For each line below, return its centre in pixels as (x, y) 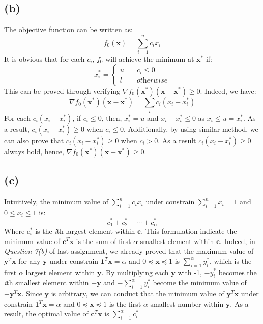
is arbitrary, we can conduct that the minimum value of (138, 294)
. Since (32, 294)
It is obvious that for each (45, 58)
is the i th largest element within (85, 231)
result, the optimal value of (46, 314)
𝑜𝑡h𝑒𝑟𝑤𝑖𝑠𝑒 (152, 80)
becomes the (238, 272)
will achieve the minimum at (150, 58)
